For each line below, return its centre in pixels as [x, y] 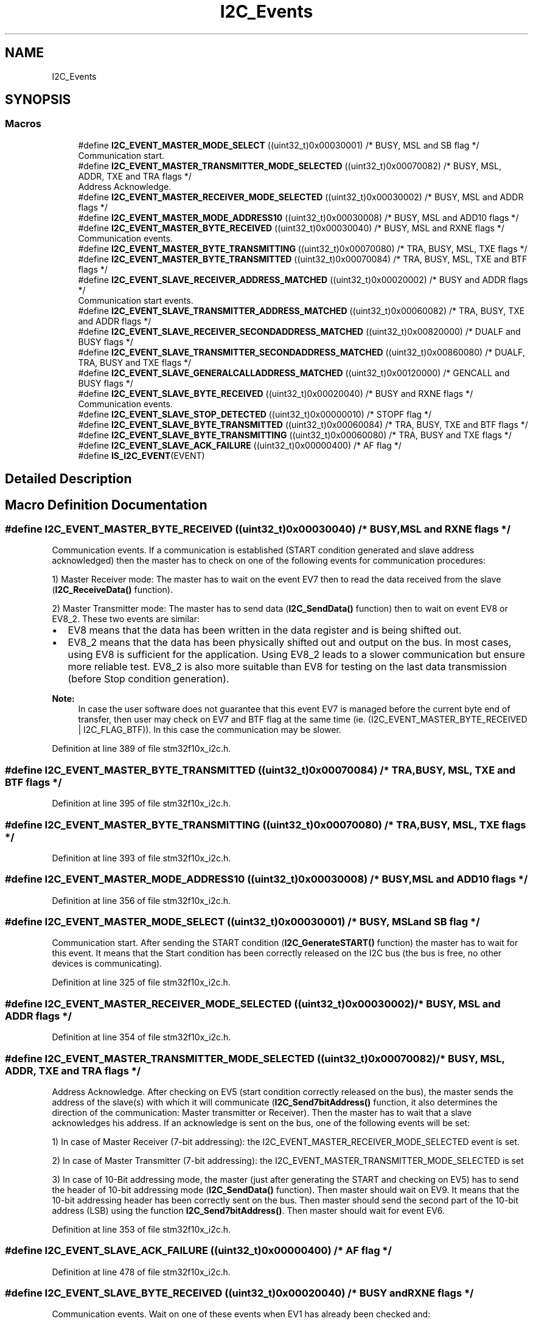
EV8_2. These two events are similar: [126, 619]
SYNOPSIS [38, 100]
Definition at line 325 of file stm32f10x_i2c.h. [141, 982]
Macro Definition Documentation [106, 505]
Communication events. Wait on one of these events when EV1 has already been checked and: [241, 1314]
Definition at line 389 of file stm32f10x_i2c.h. [141, 749]
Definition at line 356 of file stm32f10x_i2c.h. [141, 900]
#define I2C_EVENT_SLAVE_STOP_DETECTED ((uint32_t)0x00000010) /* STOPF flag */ [255, 414]
